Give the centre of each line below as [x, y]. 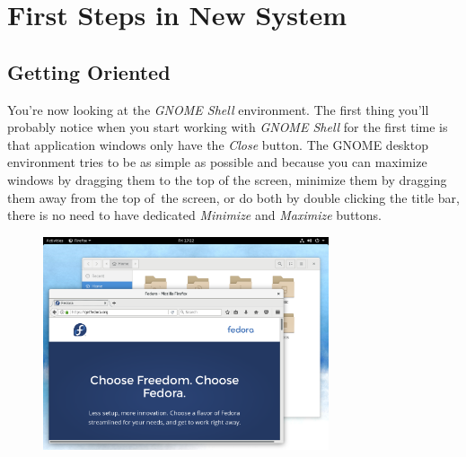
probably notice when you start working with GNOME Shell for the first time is [228, 127]
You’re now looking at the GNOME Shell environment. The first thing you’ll [218, 109]
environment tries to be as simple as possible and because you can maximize [217, 162]
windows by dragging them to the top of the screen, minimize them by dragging [227, 179]
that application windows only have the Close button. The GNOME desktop [218, 144]
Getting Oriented [89, 71]
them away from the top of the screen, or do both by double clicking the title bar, [233, 197]
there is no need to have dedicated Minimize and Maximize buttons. [194, 215]
